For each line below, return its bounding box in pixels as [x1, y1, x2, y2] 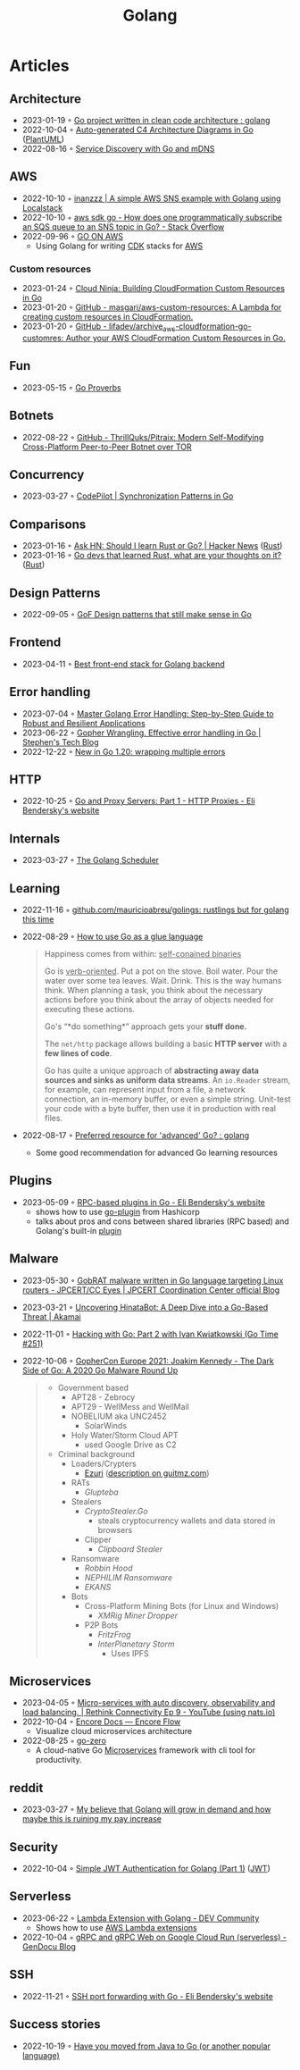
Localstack [21, 202, 63, 213]
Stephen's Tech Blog [21, 736, 100, 747]
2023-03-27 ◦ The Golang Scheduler [21, 855, 159, 866]
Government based [57, 1382, 129, 1393]
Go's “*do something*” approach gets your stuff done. [44, 1021, 247, 1032]
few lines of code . [44, 1048, 112, 1059]
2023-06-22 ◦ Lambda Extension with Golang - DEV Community [21, 1913, 260, 1923]
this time [21, 914, 54, 925]
